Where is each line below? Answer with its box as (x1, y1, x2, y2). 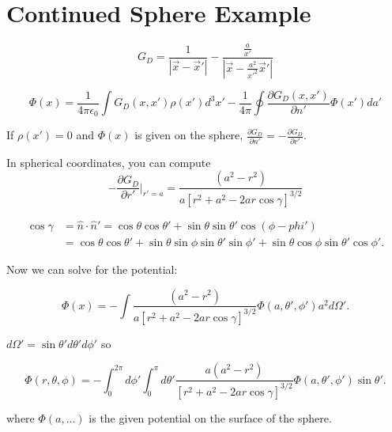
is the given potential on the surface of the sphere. (89, 409, 332, 426)
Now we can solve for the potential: (6, 260, 178, 277)
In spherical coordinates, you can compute (6, 153, 211, 170)
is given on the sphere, (134, 127, 243, 143)
